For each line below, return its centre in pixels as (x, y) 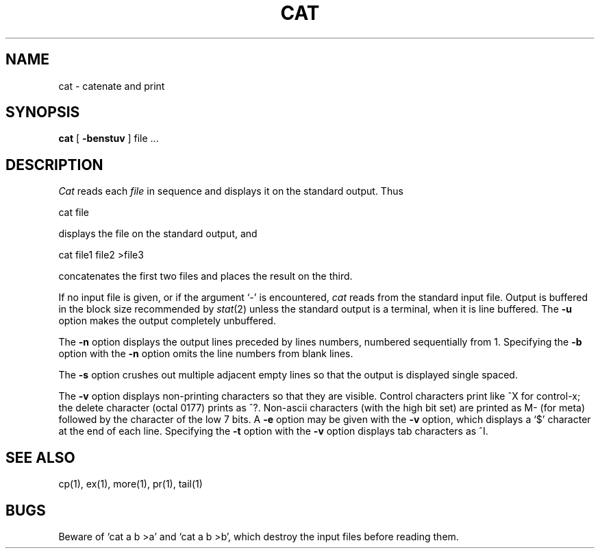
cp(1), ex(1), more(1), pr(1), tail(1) (130, 484)
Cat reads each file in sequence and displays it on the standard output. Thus (231, 191)
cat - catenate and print (112, 86)
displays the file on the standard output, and (158, 234)
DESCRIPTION (54, 165)
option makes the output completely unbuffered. (167, 321)
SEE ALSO (40, 457)
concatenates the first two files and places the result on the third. (205, 276)
